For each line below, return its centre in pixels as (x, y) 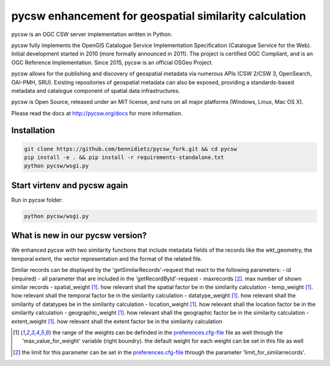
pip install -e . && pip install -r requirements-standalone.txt (124, 158)
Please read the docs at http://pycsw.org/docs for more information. (97, 113)
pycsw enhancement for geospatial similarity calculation (159, 16)
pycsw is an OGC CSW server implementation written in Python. (92, 34)
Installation (33, 130)
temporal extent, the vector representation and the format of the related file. (107, 258)
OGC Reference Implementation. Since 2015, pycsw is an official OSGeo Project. (112, 62)
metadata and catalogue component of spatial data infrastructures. (96, 90)
